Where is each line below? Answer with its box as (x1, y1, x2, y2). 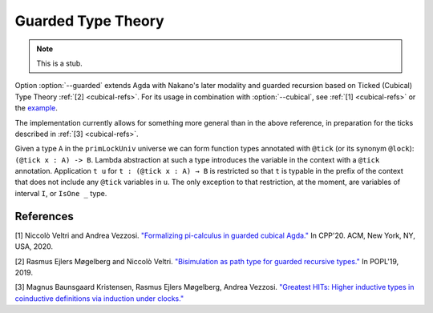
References (14, 209, 74, 223)
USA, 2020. (14, 242, 54, 251)
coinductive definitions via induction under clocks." (14, 293, 184, 303)
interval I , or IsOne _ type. (14, 188, 107, 198)
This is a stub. (36, 58, 83, 68)
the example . (14, 103, 58, 113)
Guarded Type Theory (14, 12, 164, 30)
